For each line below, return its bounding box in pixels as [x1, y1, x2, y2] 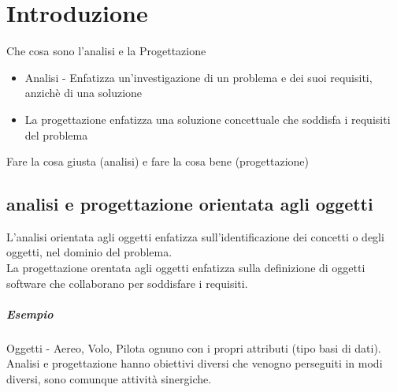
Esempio [6, 305, 54, 322]
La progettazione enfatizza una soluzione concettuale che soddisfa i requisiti [24, 110, 391, 127]
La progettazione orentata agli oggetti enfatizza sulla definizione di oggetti [6, 259, 365, 276]
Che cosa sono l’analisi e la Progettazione [6, 43, 206, 59]
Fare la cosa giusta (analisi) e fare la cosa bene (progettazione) [6, 153, 310, 170]
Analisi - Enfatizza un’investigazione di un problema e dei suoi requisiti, [24, 69, 373, 85]
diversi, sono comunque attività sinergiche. [6, 371, 212, 387]
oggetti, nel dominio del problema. [6, 244, 173, 260]
